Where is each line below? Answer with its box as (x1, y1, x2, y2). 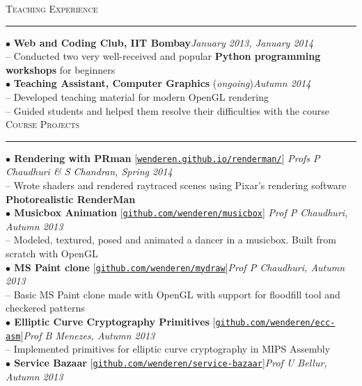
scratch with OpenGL (6, 246, 98, 261)
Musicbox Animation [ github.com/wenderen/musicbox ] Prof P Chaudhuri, (14, 205, 348, 220)
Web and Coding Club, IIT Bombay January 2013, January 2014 (13, 35, 314, 49)
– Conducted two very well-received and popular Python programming (6, 49, 321, 63)
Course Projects (6, 117, 80, 131)
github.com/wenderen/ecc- (215, 318, 336, 328)
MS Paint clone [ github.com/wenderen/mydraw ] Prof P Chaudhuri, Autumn (14, 259, 345, 274)
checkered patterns (6, 300, 85, 315)
